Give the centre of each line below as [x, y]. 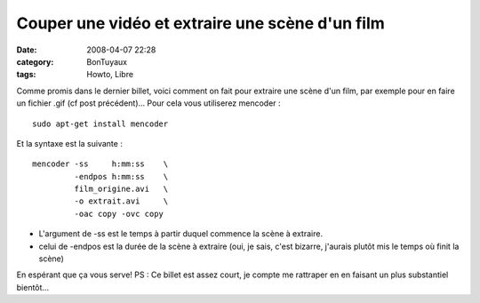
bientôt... [32, 287]
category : [35, 61]
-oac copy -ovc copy [119, 214]
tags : [26, 75]
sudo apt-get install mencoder [100, 124]
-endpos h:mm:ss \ [121, 176]
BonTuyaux [107, 61]
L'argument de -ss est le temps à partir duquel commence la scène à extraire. [181, 234]
